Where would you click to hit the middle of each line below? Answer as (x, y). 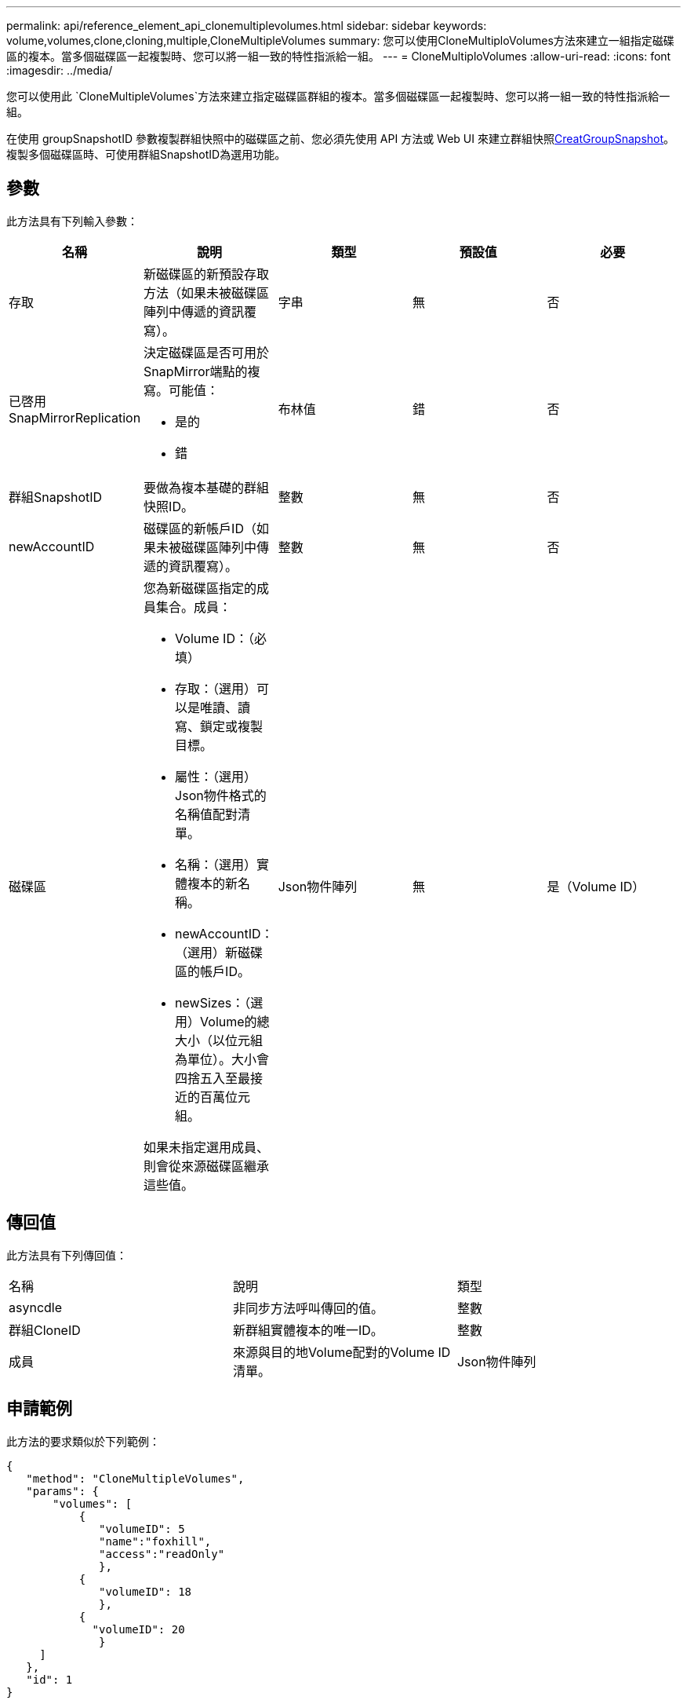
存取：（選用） (216, 688)
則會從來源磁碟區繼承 (207, 1166)
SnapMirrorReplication (75, 417)
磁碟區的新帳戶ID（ (200, 528)
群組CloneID (45, 1330)
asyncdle (36, 1307)
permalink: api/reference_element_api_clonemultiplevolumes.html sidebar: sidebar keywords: (247, 26)
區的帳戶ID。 (213, 971)
